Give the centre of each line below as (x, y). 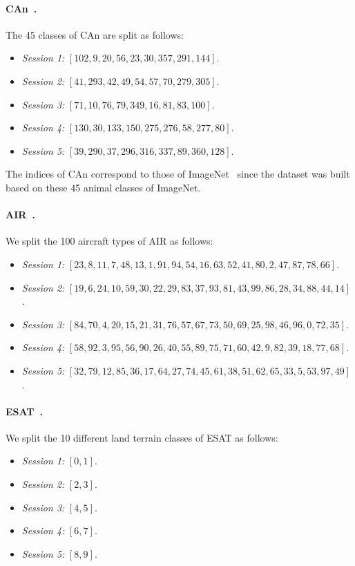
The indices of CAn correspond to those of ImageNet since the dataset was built (178, 174)
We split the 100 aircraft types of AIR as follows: (109, 241)
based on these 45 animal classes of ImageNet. (103, 187)
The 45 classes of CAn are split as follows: (95, 34)
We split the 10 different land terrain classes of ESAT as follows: (142, 437)
